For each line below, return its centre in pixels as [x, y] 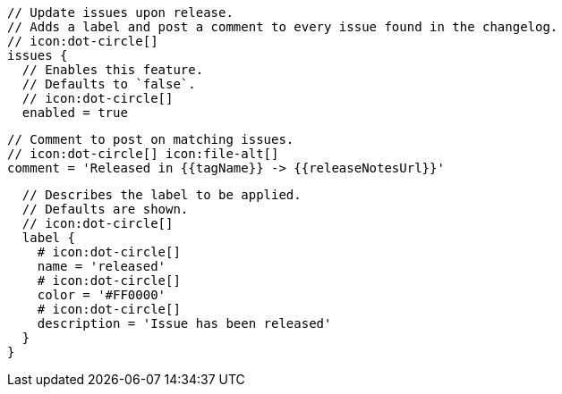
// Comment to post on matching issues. [151, 139]
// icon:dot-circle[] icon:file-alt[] [143, 154]
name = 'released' [102, 266]
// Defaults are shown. [105, 209]
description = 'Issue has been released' [184, 323]
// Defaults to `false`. [109, 84]
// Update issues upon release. [120, 13]
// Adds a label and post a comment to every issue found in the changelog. [283, 27]
